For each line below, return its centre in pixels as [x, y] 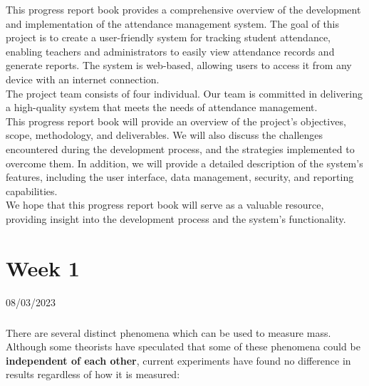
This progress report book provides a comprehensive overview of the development [183, 9]
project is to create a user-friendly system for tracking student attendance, [168, 37]
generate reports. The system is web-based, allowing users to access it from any [179, 65]
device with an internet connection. [83, 79]
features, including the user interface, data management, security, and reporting [180, 177]
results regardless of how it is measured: [93, 374]
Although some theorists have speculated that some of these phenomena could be [183, 346]
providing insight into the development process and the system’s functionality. [176, 218]
